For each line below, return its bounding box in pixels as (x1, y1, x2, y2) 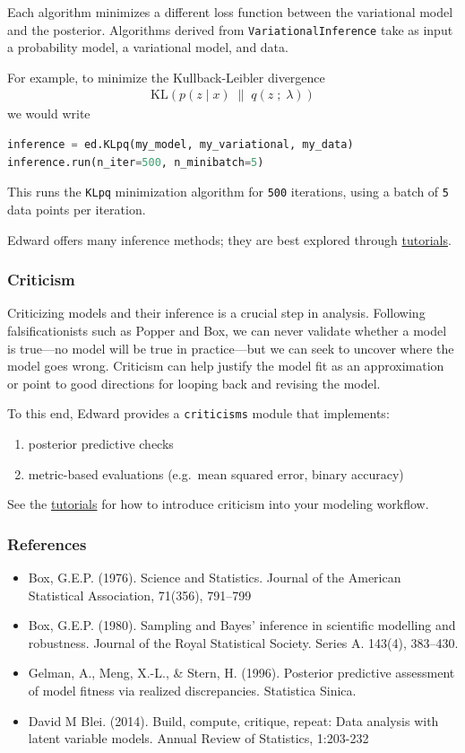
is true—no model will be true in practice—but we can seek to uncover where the (7, 338, 454, 357)
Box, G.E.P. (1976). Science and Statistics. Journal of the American (28, 567, 401, 586)
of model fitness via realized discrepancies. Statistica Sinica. (28, 680, 357, 699)
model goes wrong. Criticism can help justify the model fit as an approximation (7, 356, 444, 375)
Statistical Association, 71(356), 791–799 (28, 585, 252, 604)
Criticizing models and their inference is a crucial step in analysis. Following (7, 303, 426, 322)
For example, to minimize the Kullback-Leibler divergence (7, 67, 325, 86)
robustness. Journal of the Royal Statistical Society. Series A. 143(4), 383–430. (28, 633, 459, 652)
